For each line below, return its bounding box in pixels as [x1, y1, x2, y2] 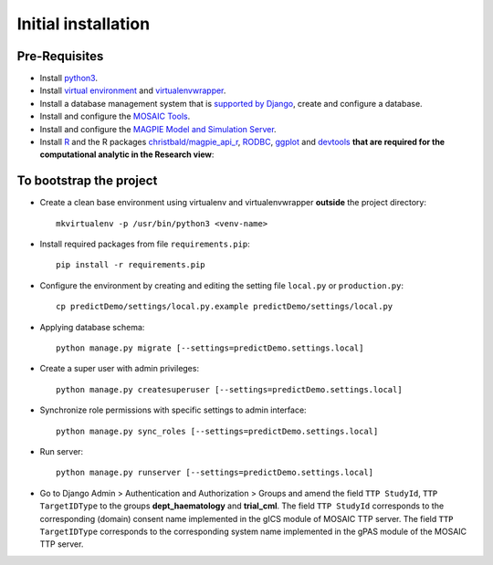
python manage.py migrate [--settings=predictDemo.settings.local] [56, 343, 364, 353]
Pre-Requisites [16, 48, 104, 64]
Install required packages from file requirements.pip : [39, 238, 250, 250]
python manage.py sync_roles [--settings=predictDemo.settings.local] [56, 425, 379, 436]
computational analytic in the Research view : [39, 149, 215, 160]
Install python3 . [39, 73, 98, 84]
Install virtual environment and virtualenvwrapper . [39, 85, 226, 96]
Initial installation [16, 14, 151, 34]
